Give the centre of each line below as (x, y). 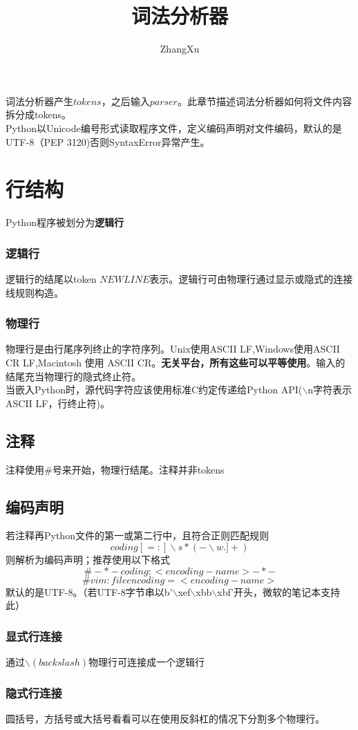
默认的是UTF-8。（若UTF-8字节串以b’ (89, 591)
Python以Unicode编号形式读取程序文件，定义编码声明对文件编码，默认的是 (174, 128)
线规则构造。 (35, 292)
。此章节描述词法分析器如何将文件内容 (264, 101)
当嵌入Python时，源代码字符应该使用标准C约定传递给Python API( (154, 390)
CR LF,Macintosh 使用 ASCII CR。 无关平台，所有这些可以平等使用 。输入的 (176, 363)
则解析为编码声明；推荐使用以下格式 (88, 559)
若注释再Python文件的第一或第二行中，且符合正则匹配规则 (137, 535)
